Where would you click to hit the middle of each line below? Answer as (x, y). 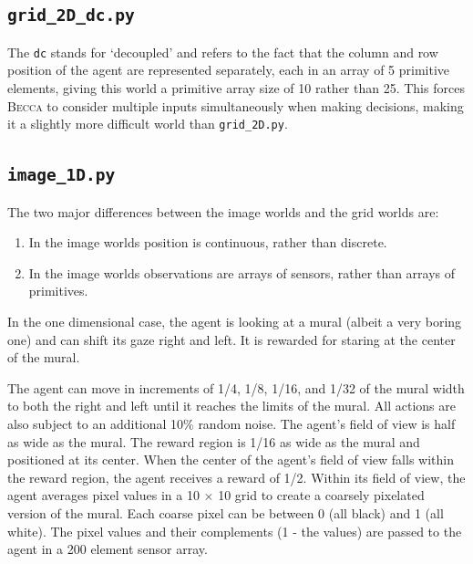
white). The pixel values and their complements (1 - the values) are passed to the (235, 531)
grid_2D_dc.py (71, 16)
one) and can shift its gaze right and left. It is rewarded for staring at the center (231, 339)
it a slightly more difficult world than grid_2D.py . (148, 124)
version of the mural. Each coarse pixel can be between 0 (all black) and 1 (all (226, 512)
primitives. (58, 291)
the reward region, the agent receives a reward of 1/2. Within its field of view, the (236, 477)
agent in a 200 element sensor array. (108, 549)
